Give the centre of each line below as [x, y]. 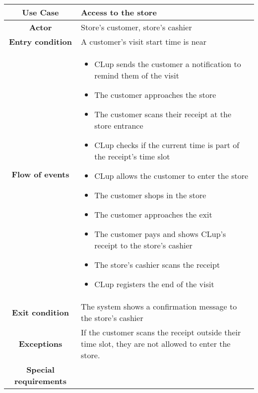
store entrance [119, 125]
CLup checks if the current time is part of [167, 145]
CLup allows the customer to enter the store [171, 176]
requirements [40, 381]
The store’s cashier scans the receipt [157, 265]
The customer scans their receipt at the [163, 114]
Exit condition [40, 312]
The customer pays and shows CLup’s [160, 234]
